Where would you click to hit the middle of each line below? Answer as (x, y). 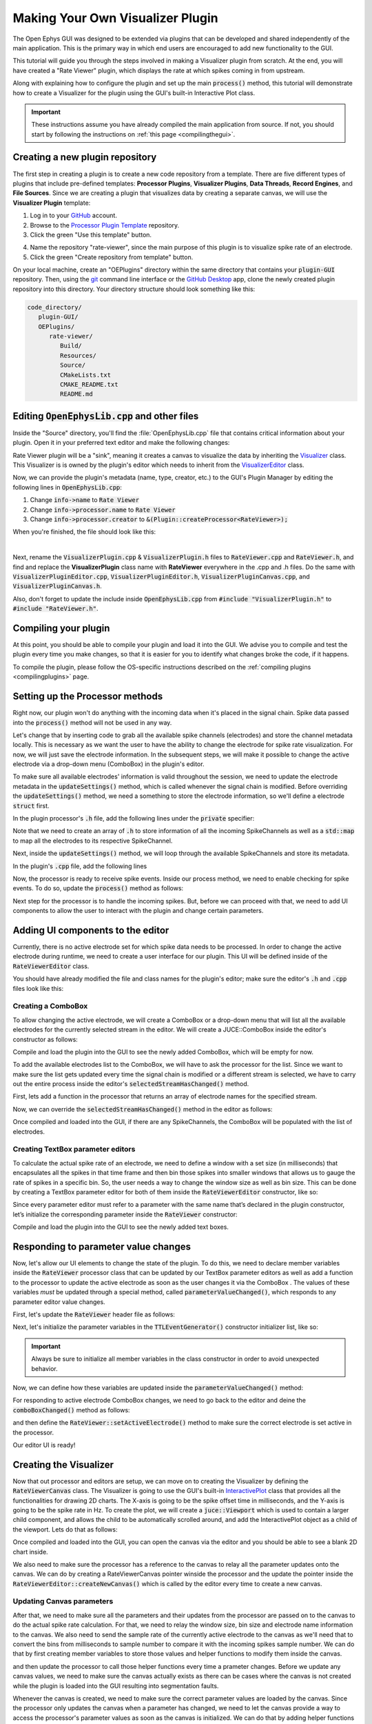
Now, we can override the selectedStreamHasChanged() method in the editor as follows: (143, 1109)
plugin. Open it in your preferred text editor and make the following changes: (121, 443)
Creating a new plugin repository (85, 158)
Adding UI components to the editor (91, 930)
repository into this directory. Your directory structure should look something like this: (134, 289)
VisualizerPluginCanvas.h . (58, 586)
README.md (76, 394)
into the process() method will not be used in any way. (92, 722)
